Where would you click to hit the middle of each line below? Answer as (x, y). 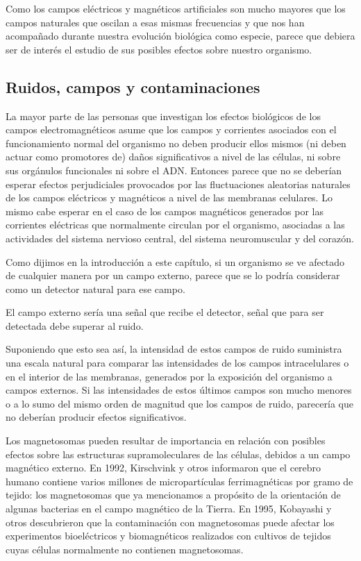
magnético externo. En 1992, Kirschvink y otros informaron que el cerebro (163, 468)
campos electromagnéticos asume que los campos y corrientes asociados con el (171, 129)
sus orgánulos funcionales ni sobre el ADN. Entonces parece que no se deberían (174, 170)
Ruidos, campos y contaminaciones (133, 86)
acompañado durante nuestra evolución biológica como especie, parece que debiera (180, 36)
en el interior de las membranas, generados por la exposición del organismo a (169, 376)
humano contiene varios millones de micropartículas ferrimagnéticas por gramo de (179, 481)
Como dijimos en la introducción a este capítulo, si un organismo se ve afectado (175, 261)
